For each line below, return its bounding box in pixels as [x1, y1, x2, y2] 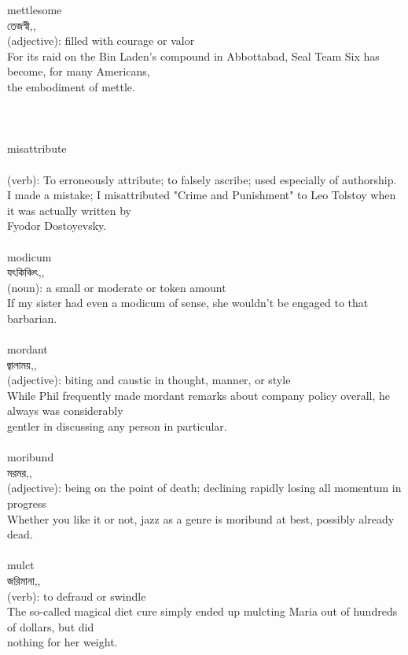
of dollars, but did [7, 618, 94, 635]
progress [7, 495, 47, 511]
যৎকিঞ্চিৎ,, [7, 264, 45, 280]
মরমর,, [7, 464, 32, 480]
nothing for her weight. [7, 634, 118, 650]
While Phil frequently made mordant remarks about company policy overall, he [7, 387, 391, 403]
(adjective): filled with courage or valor [7, 32, 195, 49]
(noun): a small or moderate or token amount [7, 279, 226, 295]
